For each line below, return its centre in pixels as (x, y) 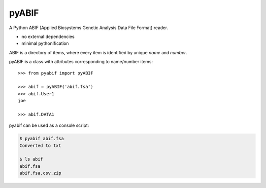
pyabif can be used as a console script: (49, 125)
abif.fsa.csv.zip (40, 173)
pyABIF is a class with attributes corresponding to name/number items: (81, 62)
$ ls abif (31, 159)
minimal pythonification (45, 43)
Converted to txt (40, 145)
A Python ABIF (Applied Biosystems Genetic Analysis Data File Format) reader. (89, 28)
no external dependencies (48, 37)
